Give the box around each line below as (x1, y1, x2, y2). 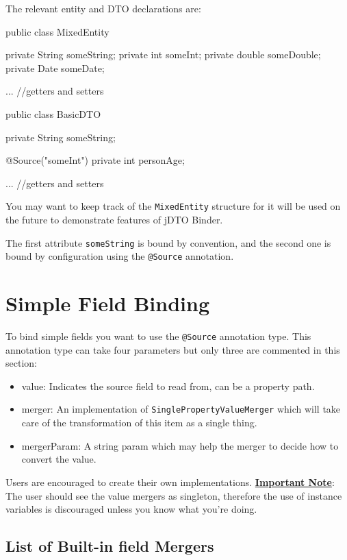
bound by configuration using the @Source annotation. (5, 249, 234, 263)
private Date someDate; (5, 60, 105, 75)
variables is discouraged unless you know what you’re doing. (5, 502, 257, 516)
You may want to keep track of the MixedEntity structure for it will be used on (5, 199, 341, 213)
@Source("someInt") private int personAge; (5, 153, 185, 167)
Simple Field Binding (5, 289, 210, 317)
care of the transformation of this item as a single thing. (21, 415, 257, 430)
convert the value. (21, 452, 97, 466)
